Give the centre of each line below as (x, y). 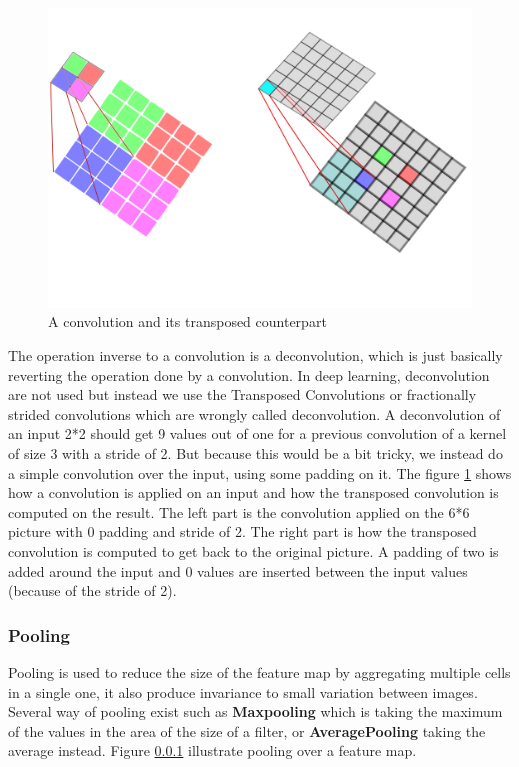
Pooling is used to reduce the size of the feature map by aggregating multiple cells (259, 671)
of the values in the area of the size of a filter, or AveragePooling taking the (247, 730)
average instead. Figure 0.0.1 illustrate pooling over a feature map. (212, 750)
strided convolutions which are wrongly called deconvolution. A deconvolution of (254, 413)
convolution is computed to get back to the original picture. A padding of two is (253, 550)
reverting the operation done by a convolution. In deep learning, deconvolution (249, 374)
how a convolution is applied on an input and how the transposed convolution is (253, 492)
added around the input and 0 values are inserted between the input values (238, 570)
